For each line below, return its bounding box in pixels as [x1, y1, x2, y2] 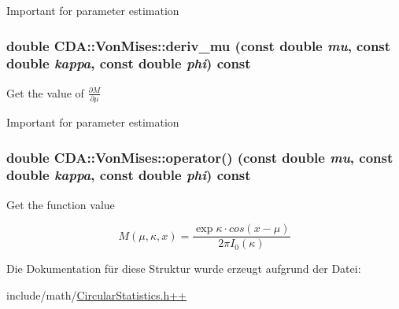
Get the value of [6, 84, 84, 101]
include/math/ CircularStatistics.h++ [6, 287, 187, 303]
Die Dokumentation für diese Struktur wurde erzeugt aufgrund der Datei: [6, 260, 361, 277]
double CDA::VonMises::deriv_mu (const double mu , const [6, 35, 391, 55]
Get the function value [6, 196, 115, 212]
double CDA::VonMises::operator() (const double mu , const [6, 147, 393, 167]
